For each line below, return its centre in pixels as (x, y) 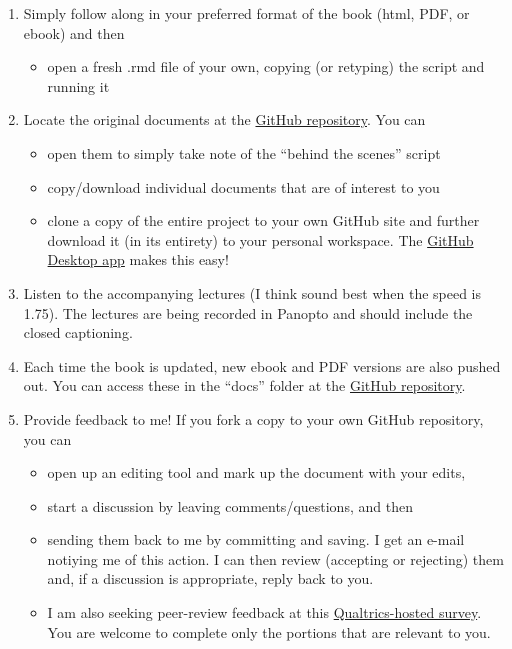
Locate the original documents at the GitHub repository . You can (224, 119)
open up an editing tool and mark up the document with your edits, (256, 472)
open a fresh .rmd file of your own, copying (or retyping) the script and (266, 66)
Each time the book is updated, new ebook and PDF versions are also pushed (262, 365)
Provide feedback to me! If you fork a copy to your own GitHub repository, (253, 418)
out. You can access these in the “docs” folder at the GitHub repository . (244, 385)
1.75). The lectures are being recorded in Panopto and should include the (248, 312)
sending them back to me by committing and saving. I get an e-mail (256, 539)
